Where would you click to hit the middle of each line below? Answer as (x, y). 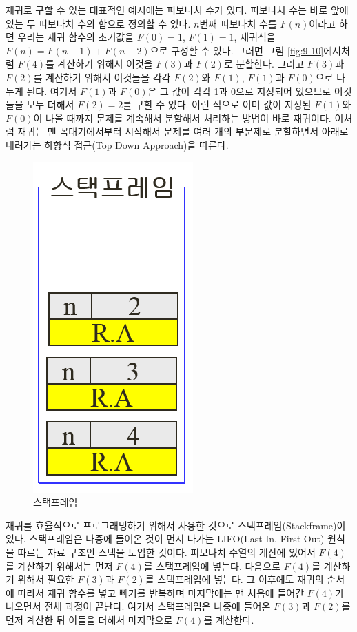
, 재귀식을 (255, 37)
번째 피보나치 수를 (238, 23)
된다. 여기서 (52, 91)
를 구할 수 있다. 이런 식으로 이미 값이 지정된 (217, 104)
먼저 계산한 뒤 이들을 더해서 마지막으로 (89, 619)
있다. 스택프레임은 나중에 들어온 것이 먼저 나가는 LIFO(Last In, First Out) (165, 539)
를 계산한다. (229, 619)
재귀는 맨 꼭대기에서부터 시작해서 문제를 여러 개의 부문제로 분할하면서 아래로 (183, 131)
